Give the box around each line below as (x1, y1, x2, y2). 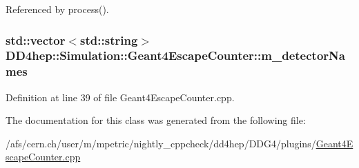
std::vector (6, 31, 66, 48)
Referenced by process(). (6, 2, 109, 16)
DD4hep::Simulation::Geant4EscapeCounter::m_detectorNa (6, 47, 345, 64)
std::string (80, 31, 138, 48)
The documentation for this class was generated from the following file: (6, 113, 306, 127)
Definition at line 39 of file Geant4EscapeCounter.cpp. (6, 90, 235, 104)
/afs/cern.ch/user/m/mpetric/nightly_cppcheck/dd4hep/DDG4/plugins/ (6, 136, 316, 150)
